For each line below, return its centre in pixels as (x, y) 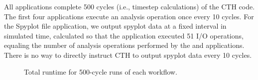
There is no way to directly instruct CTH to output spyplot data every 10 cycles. (128, 55)
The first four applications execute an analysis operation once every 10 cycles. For (129, 16)
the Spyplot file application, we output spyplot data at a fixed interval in (115, 26)
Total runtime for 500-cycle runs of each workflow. (101, 71)
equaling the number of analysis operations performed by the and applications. (124, 45)
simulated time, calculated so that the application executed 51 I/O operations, (124, 35)
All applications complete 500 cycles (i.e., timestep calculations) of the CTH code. (129, 6)
